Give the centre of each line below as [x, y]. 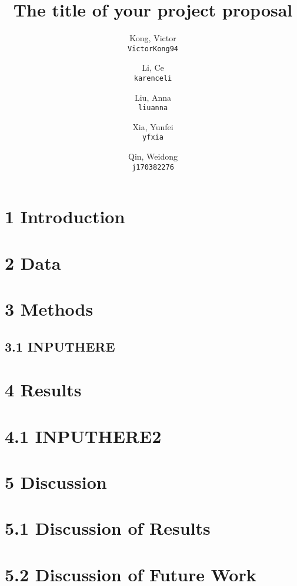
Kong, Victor [153, 38]
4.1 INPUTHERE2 [83, 436]
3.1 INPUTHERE [60, 346]
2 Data [33, 262]
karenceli [153, 78]
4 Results [43, 390]
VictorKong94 [153, 49]
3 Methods [49, 309]
